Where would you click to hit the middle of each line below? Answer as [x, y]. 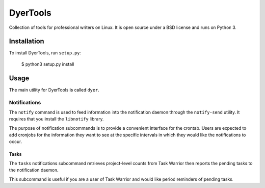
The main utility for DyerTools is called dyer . [54, 90]
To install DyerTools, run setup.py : [45, 53]
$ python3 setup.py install [48, 64]
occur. [15, 141]
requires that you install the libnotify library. [56, 119]
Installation [26, 41]
